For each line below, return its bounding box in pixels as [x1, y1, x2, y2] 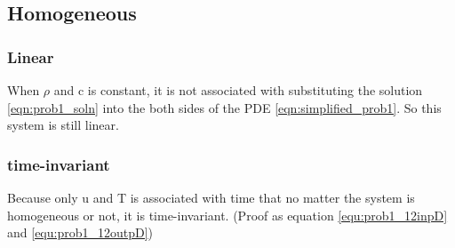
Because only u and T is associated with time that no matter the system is [7, 188, 415, 206]
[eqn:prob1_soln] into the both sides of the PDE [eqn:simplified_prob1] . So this [7, 98, 442, 116]
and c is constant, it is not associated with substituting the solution [53, 81, 423, 99]
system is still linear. [7, 116, 119, 134]
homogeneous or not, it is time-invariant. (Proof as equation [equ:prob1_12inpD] [7, 205, 448, 224]
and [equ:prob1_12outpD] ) [7, 223, 154, 242]
